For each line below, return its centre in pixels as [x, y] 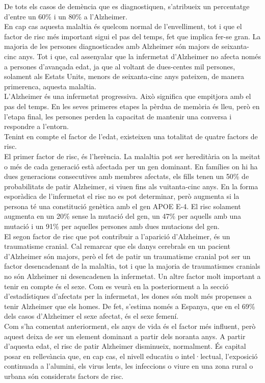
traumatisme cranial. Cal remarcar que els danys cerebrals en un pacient [117, 246]
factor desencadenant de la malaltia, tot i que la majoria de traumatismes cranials [132, 266]
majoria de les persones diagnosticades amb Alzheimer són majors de [112, 46]
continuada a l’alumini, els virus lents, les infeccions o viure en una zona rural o [129, 366]
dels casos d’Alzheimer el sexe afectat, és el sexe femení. [91, 316]
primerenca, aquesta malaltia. [50, 86]
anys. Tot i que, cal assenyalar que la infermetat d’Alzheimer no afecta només [140, 56]
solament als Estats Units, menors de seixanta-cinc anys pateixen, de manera [124, 76]
